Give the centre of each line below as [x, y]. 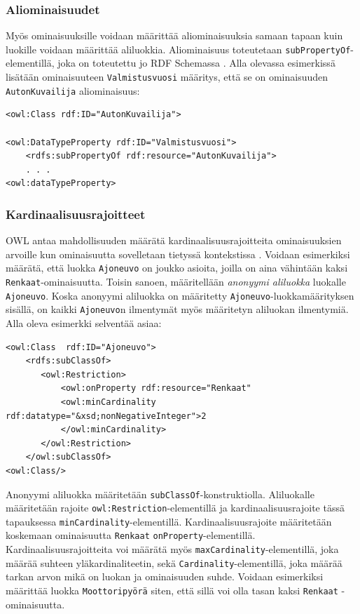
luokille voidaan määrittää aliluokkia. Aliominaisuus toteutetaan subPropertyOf [178, 49]
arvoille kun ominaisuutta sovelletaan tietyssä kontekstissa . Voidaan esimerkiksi [178, 254]
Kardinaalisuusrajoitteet [76, 214]
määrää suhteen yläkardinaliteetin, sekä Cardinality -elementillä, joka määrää [174, 562]
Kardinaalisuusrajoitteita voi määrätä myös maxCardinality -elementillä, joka [172, 549]
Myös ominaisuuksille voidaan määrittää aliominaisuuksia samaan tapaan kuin [174, 35]
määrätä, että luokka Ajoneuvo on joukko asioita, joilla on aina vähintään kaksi [177, 268]
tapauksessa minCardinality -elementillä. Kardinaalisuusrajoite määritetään [169, 521]
